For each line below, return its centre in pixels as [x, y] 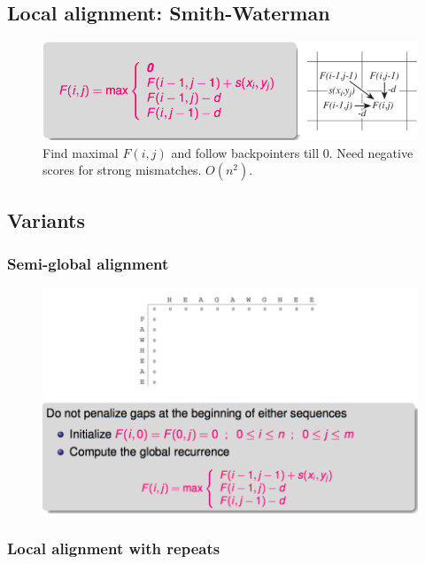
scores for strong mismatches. [122, 170]
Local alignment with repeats [114, 548]
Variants [46, 219]
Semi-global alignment [88, 264]
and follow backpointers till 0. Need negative [292, 152]
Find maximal [81, 152]
